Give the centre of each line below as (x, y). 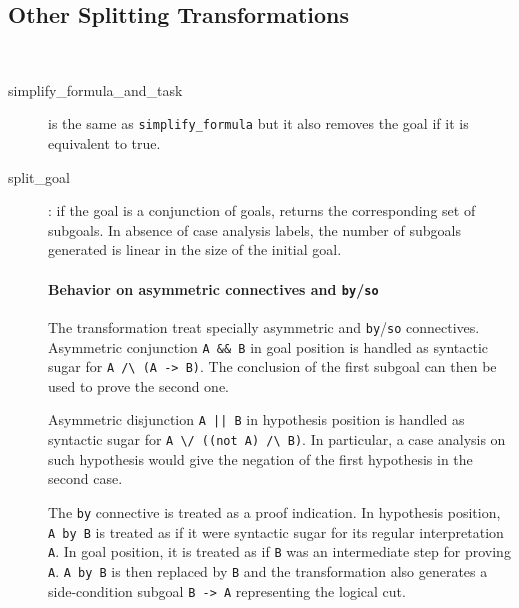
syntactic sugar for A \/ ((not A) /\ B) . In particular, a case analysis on (277, 439)
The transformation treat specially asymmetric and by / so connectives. (264, 326)
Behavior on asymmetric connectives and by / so (213, 288)
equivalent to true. (104, 143)
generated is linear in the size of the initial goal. (195, 249)
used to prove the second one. (139, 385)
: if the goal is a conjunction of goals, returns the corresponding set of (262, 210)
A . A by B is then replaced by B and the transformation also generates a (268, 570)
